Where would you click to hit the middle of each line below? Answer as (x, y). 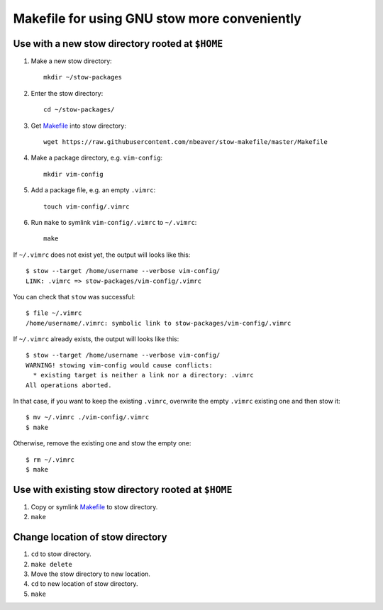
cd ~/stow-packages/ (79, 110)
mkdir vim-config (73, 174)
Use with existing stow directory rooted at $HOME (123, 489)
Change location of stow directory (90, 537)
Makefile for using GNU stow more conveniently (157, 18)
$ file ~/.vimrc (54, 313)
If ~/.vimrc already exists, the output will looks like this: (96, 339)
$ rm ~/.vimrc (50, 460)
